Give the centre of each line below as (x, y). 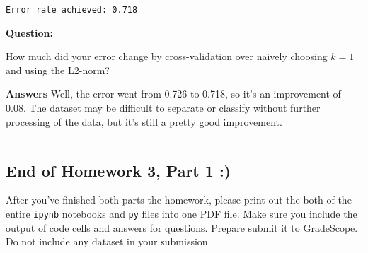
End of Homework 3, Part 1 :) (118, 170)
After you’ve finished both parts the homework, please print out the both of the (179, 200)
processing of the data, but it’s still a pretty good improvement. (144, 121)
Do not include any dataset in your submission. (108, 241)
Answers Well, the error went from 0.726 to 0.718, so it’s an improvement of (173, 94)
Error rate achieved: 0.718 (72, 10)
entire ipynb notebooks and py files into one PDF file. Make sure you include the (182, 214)
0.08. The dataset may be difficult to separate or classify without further (163, 108)
